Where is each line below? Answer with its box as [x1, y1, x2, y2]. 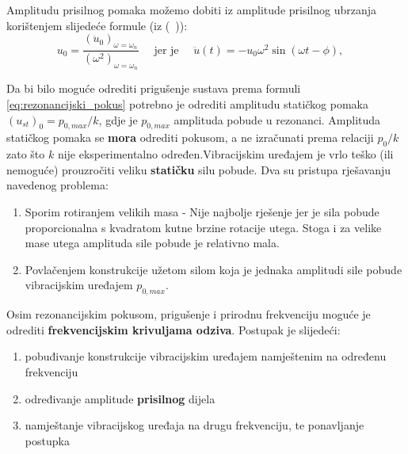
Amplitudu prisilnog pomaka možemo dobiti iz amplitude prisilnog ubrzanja [6, 2, 377, 17]
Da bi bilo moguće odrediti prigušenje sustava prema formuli [6, 80, 301, 97]
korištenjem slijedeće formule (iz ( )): [6, 17, 188, 33]
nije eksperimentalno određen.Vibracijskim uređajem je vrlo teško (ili [57, 146, 394, 162]
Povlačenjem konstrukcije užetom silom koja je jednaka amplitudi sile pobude [25, 261, 402, 277]
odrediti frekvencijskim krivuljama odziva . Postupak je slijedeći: [6, 321, 341, 338]
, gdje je [98, 111, 138, 128]
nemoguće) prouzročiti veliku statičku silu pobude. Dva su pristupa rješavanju [6, 161, 391, 177]
